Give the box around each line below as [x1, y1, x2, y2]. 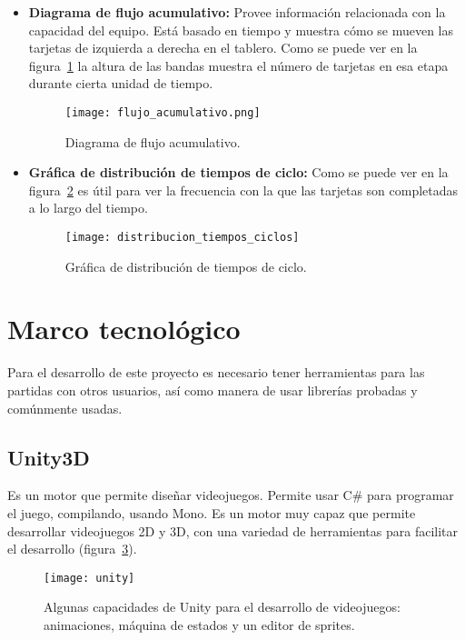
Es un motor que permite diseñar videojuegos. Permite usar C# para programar [7, 485, 454, 505]
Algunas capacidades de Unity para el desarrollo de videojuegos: [44, 597, 401, 616]
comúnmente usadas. [7, 398, 123, 417]
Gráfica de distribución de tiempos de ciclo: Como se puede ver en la [28, 163, 449, 182]
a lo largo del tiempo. [28, 198, 148, 217]
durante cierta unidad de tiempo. [28, 74, 213, 93]
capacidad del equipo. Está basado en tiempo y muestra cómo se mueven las [28, 20, 454, 39]
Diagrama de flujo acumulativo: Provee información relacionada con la [28, 3, 446, 21]
